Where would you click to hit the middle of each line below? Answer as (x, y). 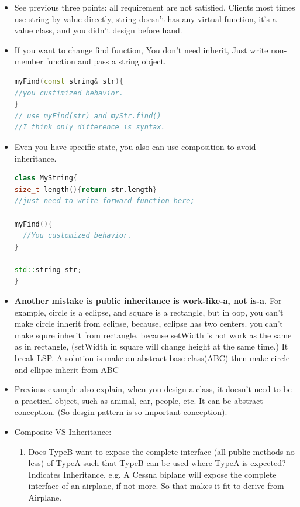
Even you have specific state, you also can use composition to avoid (135, 146)
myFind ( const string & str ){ (69, 81)
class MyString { (46, 178)
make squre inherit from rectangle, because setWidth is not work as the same (153, 335)
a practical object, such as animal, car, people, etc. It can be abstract (139, 400)
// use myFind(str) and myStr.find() (88, 116)
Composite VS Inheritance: (63, 431)
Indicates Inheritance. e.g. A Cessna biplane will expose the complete (152, 474)
